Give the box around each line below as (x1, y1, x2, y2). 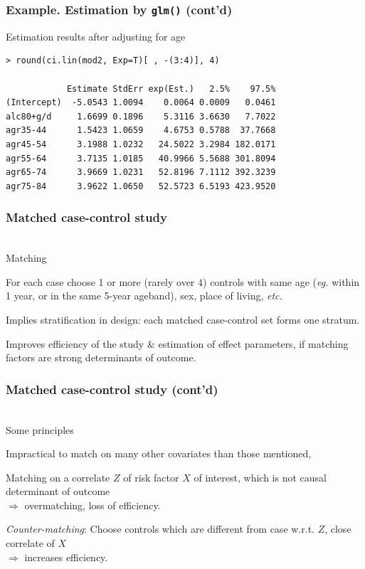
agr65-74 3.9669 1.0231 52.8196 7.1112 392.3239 (6, 167, 276, 178)
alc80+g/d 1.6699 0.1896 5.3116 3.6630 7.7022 (6, 111, 276, 122)
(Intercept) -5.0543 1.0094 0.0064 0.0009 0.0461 (6, 97, 276, 108)
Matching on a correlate (6, 469, 110, 484)
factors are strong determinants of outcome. (6, 350, 196, 365)
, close (324, 521, 351, 536)
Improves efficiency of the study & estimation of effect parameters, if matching (6, 336, 349, 351)
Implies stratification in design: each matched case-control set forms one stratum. (6, 312, 360, 326)
